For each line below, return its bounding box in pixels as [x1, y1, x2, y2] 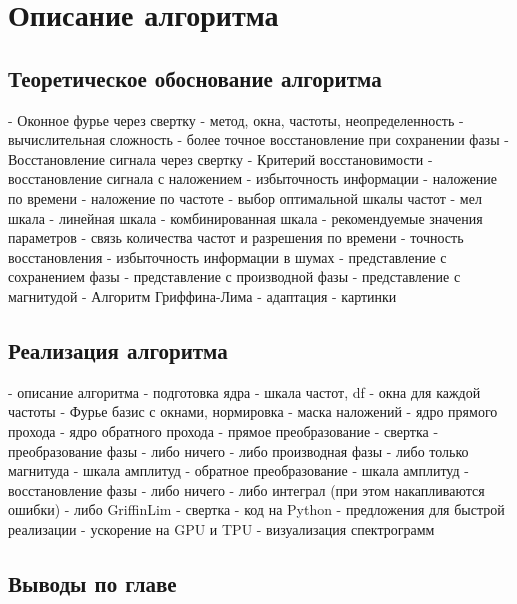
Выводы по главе [8, 567, 177, 598]
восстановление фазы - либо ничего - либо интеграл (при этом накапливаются [8, 479, 485, 500]
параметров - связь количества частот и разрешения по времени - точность [8, 227, 464, 248]
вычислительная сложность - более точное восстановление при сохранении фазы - [8, 129, 509, 150]
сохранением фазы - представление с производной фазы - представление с [8, 266, 461, 287]
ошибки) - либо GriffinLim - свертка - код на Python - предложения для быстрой [8, 499, 505, 520]
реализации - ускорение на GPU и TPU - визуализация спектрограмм [8, 518, 435, 539]
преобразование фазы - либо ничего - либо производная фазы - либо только [8, 440, 469, 461]
